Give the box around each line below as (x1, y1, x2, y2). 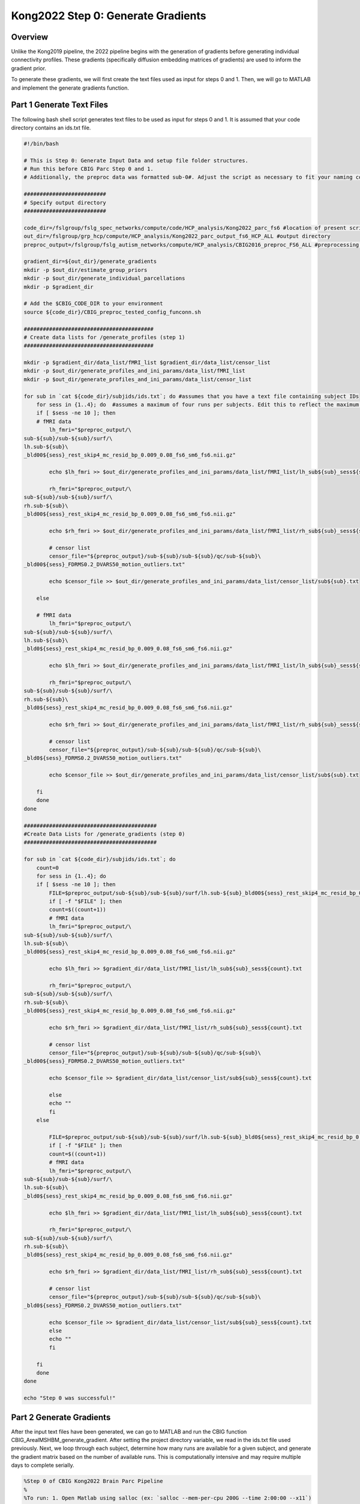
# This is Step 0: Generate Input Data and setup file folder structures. (23, 157, 249, 164)
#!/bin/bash (23, 140, 59, 147)
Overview (11, 32, 49, 42)
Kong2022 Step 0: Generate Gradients (11, 9, 206, 22)
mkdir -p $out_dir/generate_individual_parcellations (23, 275, 185, 282)
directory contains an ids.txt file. (11, 124, 91, 131)
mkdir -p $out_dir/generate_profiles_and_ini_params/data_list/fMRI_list (23, 368, 245, 374)
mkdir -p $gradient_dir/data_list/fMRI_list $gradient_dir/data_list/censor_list (23, 359, 271, 366)
